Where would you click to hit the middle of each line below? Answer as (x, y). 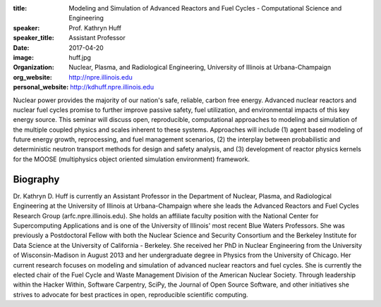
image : (24, 57)
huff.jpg (80, 57)
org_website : (32, 77)
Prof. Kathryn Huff (95, 27)
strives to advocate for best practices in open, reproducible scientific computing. (131, 294)
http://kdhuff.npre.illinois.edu (112, 87)
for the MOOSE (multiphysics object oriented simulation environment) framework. (132, 159)
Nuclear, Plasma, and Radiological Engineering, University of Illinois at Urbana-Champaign (200, 68)
